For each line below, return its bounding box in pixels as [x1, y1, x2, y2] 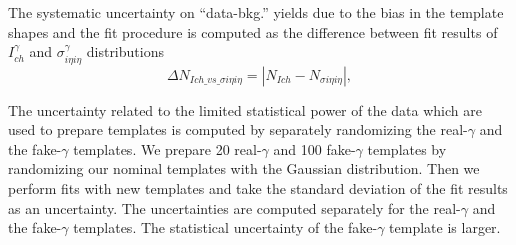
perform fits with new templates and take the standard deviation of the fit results [8, 177, 508, 198]
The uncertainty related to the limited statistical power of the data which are [8, 99, 482, 120]
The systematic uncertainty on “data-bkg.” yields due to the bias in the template [8, 2, 504, 22]
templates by [367, 138, 447, 159]
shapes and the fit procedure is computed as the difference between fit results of [8, 21, 498, 42]
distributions [86, 41, 164, 62]
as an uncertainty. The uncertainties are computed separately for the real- [8, 197, 461, 218]
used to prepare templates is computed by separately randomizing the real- [8, 119, 468, 140]
